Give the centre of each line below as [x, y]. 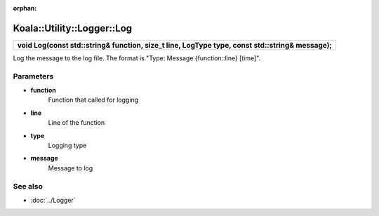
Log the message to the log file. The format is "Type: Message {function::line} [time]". [137, 58]
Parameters [33, 76]
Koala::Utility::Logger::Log [73, 28]
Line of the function [77, 123]
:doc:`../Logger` [53, 200]
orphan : [25, 8]
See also [28, 186]
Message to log [71, 168]
